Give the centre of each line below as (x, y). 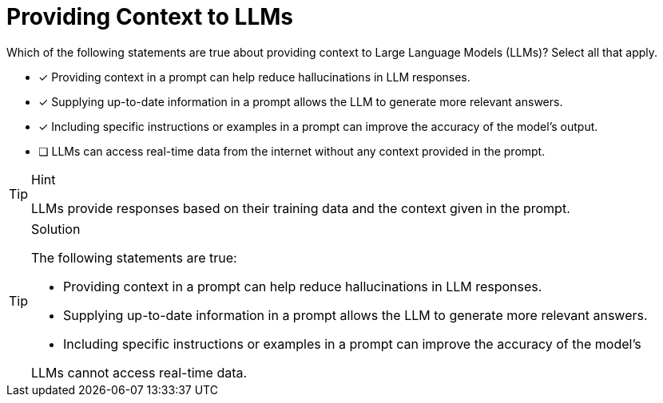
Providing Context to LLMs (150, 17)
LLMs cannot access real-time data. (139, 372)
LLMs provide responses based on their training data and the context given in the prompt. (301, 208)
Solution (56, 229)
